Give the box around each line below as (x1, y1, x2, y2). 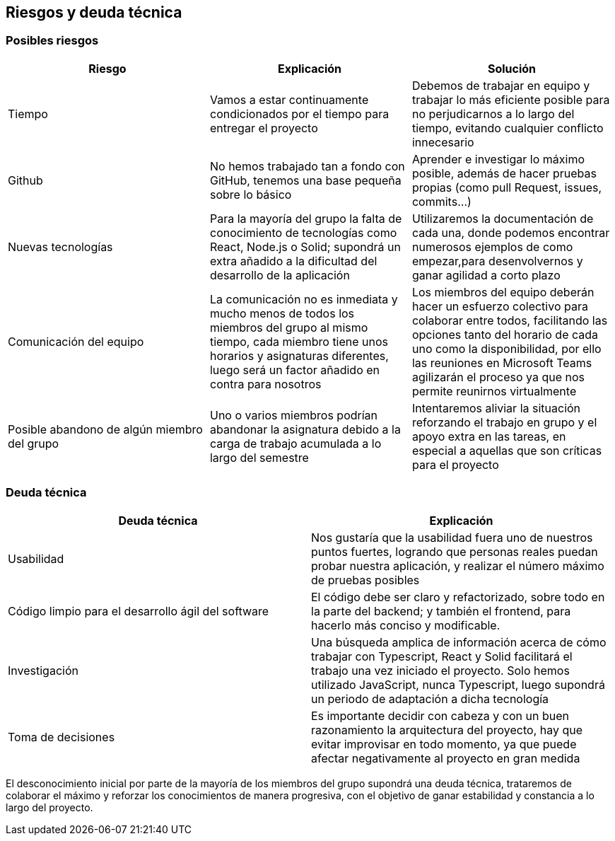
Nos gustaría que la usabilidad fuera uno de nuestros (311, 530, 593, 545)
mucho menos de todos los (209, 306, 355, 320)
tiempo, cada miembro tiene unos (209, 334, 389, 349)
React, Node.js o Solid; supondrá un (209, 239, 401, 254)
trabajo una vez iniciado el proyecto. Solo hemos (311, 663, 570, 678)
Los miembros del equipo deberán (411, 284, 594, 299)
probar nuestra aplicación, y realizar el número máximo (311, 558, 604, 573)
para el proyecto (411, 457, 499, 472)
